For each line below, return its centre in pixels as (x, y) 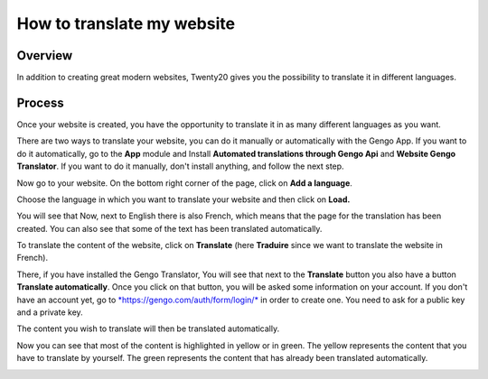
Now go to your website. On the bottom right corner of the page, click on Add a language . (184, 183)
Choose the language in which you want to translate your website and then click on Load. (183, 199)
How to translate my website (126, 23)
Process (40, 102)
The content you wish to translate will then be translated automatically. (148, 328)
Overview (45, 55)
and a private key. (50, 312)
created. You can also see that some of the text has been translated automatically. (169, 228)
